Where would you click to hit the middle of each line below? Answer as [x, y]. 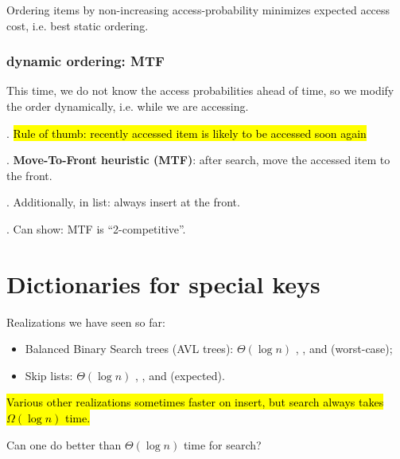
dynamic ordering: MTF [85, 61]
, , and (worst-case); [344, 349]
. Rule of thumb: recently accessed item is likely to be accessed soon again [186, 133]
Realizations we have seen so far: [86, 322]
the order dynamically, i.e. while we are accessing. [128, 106]
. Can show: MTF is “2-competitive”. [96, 228]
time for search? [222, 444]
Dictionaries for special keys [163, 283]
